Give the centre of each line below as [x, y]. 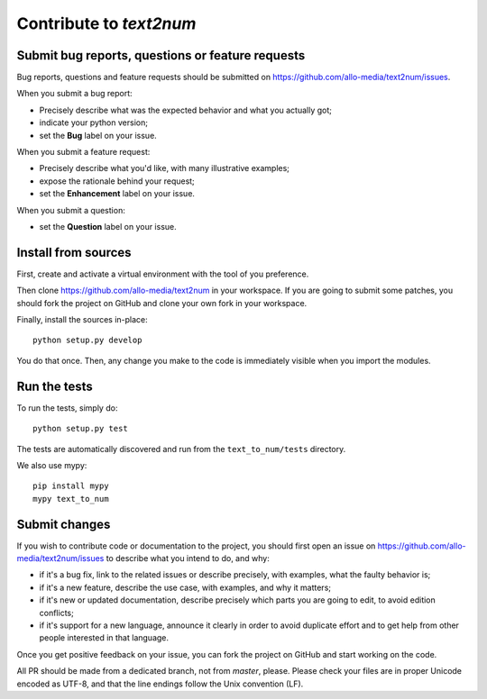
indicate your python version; [94, 123]
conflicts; [56, 613]
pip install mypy [71, 486]
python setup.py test [80, 429]
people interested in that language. [104, 638]
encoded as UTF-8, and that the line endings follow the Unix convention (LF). [160, 684]
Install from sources [74, 252]
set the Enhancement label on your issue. [117, 194]
